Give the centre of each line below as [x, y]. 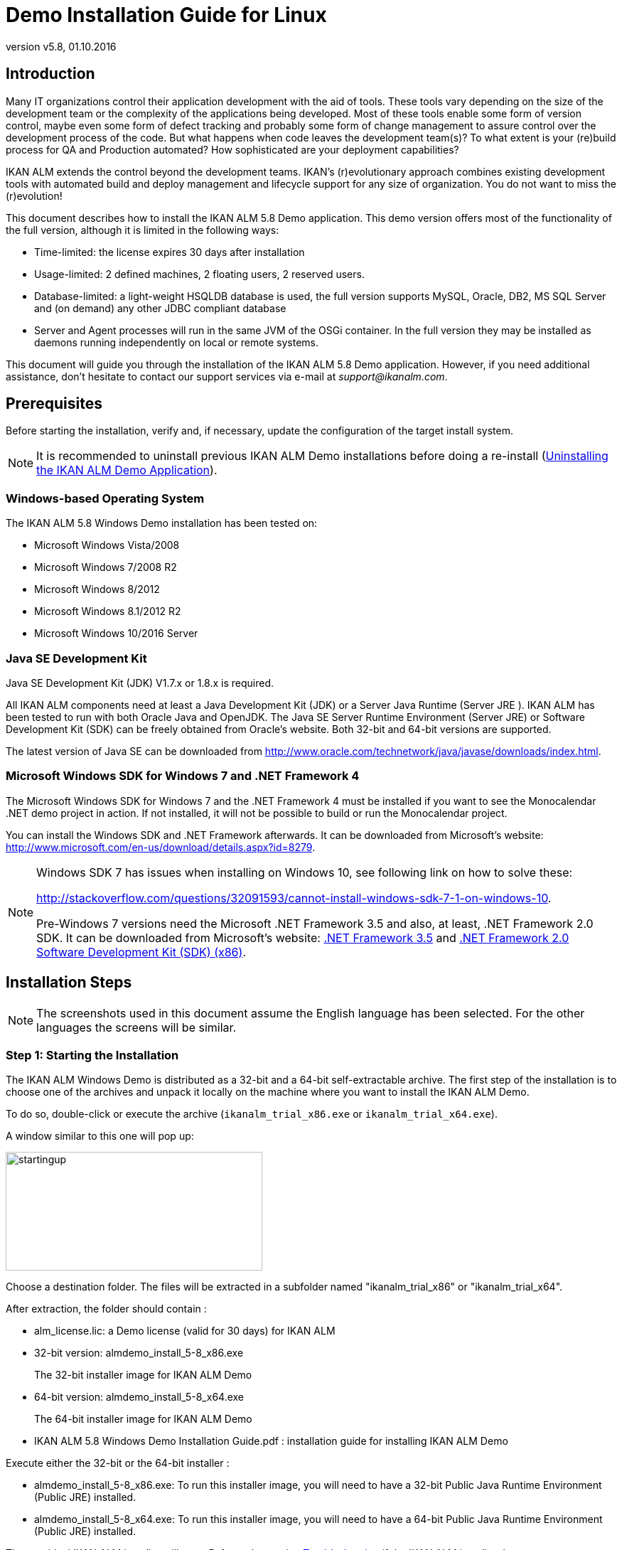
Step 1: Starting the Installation [92, 1055]
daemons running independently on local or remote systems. [177, 342]
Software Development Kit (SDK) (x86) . [141, 952]
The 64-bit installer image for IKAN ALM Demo [143, 1419]
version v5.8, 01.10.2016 [61, 46]
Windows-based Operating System [105, 498]
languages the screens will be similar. [136, 1027]
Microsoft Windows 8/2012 [97, 589]
